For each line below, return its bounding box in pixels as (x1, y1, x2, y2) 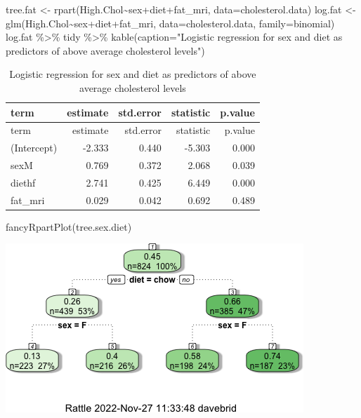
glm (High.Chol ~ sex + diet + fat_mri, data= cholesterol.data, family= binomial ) (6, 15, 335, 30)
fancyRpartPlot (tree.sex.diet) (6, 219, 132, 234)
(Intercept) (11, 140, 58, 155)
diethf (11, 175, 36, 189)
